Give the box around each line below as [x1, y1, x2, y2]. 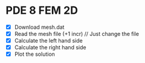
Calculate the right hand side [14, 44, 86, 51]
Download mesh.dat [14, 23, 65, 31]
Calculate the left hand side [14, 37, 83, 44]
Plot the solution [14, 50, 56, 58]
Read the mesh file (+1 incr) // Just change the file [14, 31, 140, 37]
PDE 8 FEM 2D [5, 4, 78, 17]
